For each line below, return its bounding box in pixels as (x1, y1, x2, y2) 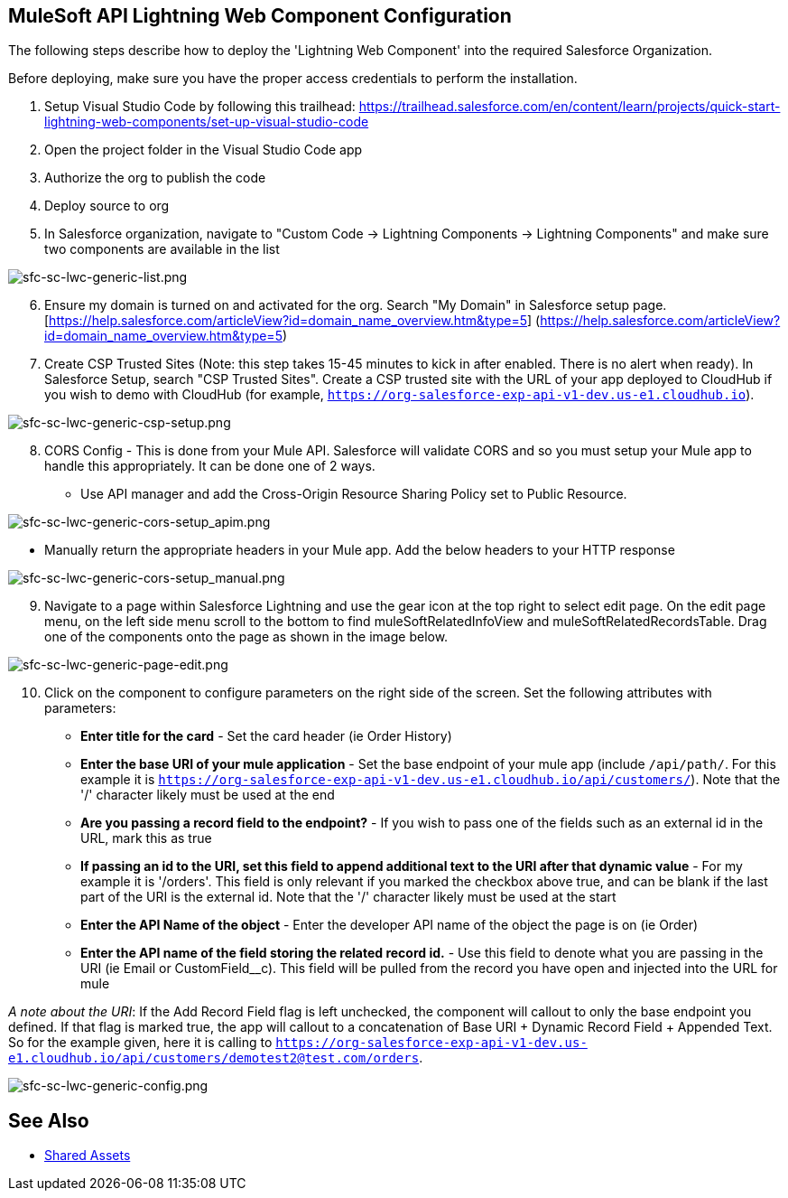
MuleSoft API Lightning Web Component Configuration (8, 5, 512, 27)
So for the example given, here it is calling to (8, 1034, 273, 1051)
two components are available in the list (44, 241, 280, 257)
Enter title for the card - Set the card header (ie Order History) (80, 728, 452, 744)
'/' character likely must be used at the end (80, 787, 335, 803)
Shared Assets (44, 1147, 131, 1164)
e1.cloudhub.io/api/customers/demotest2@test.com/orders (8, 1051, 420, 1066)
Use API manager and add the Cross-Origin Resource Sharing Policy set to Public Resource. (80, 486, 627, 502)
